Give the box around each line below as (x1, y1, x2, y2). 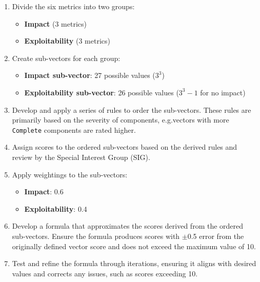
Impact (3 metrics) (24, 18, 87, 29)
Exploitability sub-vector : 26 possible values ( (24, 87, 179, 97)
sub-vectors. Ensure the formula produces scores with (12, 230, 180, 241)
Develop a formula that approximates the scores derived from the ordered (12, 220, 244, 231)
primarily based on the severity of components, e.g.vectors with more (12, 114, 229, 125)
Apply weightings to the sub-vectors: (12, 169, 128, 179)
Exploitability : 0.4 (24, 203, 87, 214)
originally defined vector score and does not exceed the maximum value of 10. (12, 240, 256, 251)
